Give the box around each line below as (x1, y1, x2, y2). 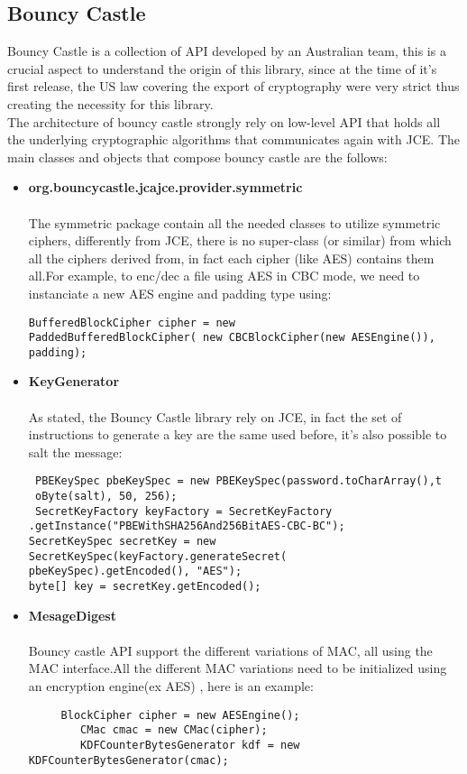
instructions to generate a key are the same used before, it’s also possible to (28, 425, 447, 444)
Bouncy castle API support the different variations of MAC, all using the (28, 640, 433, 659)
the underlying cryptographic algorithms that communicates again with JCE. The (7, 130, 461, 149)
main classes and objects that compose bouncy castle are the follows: (7, 147, 388, 166)
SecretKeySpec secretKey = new (28, 535, 216, 548)
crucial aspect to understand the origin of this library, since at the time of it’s (7, 59, 437, 78)
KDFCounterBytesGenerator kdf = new (80, 738, 300, 751)
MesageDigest (28, 605, 116, 624)
